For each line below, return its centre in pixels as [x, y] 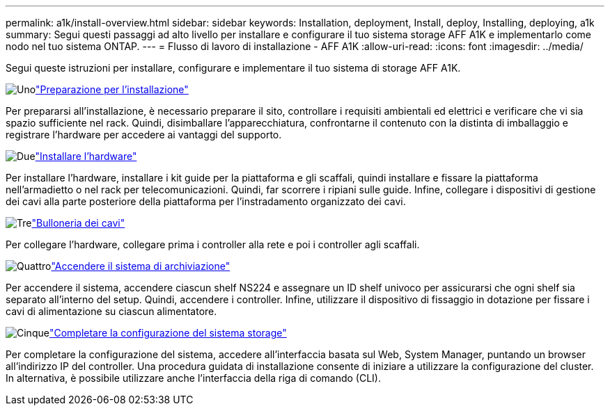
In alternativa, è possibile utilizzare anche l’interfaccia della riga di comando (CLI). [193, 378]
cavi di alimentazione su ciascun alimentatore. [111, 311]
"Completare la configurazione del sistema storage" [168, 333]
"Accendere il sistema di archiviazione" [141, 266]
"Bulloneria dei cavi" [78, 223]
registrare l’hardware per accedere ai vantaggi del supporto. [144, 135]
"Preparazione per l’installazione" [112, 89]
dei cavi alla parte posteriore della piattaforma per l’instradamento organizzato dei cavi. [206, 201]
